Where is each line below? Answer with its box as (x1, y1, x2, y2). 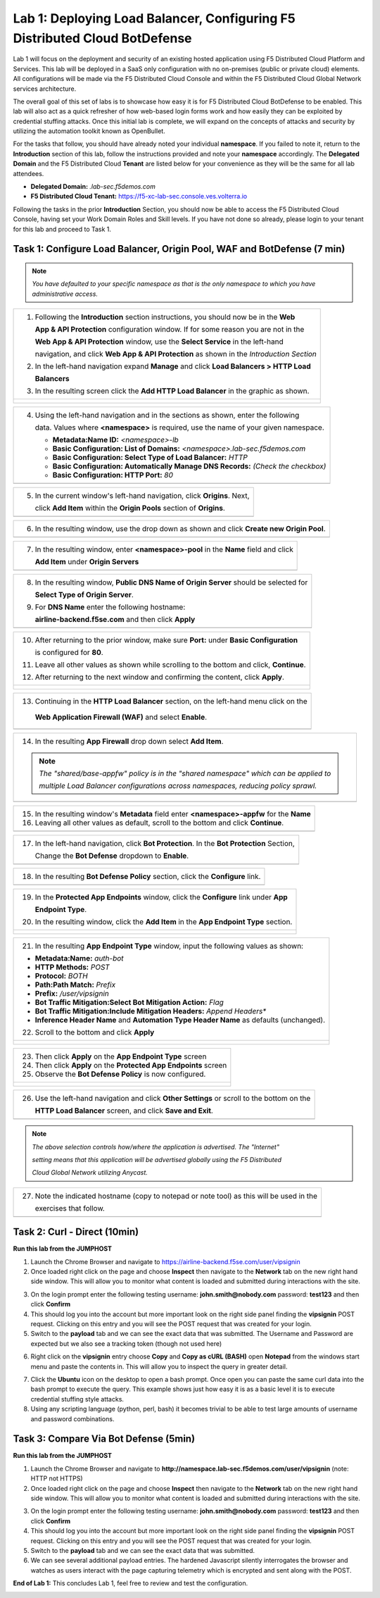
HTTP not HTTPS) (30, 1474, 84, 1482)
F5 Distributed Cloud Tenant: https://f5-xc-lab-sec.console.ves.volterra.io (30, 192, 248, 201)
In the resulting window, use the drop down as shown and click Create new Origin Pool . (34, 524, 326, 534)
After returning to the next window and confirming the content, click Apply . (34, 673, 284, 682)
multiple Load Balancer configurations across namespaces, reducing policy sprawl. (39, 781, 317, 791)
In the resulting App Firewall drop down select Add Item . (34, 737, 224, 747)
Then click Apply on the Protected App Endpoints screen (34, 1061, 227, 1070)
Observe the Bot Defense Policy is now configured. (34, 1069, 206, 1079)
